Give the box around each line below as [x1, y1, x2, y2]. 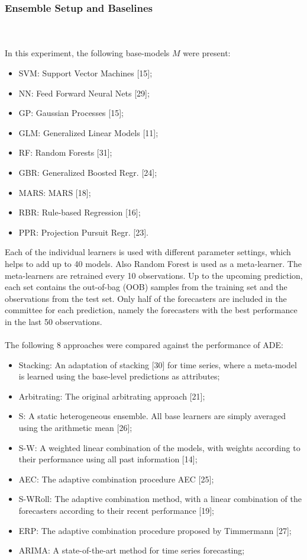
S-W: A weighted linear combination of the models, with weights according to [18, 441, 300, 453]
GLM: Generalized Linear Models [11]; [18, 126, 159, 139]
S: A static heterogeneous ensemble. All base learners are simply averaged [18, 410, 286, 422]
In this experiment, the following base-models [5, 47, 170, 59]
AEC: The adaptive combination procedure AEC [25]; [18, 472, 214, 485]
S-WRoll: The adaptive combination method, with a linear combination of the [18, 493, 302, 505]
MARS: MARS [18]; [18, 186, 91, 198]
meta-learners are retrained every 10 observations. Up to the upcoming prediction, [5, 269, 303, 281]
